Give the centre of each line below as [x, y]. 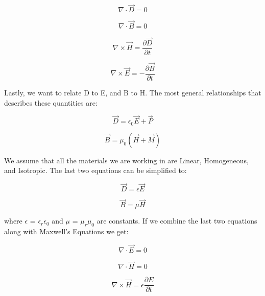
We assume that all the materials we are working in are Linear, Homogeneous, [126, 160]
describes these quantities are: [51, 102]
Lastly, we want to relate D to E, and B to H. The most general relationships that [133, 92]
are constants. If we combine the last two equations [177, 221]
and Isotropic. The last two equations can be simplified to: [95, 170]
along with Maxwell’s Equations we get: [66, 231]
